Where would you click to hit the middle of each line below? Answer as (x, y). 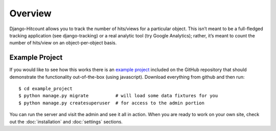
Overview (30, 13)
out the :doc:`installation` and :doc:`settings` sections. (66, 122)
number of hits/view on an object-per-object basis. (63, 43)
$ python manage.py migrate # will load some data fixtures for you (118, 96)
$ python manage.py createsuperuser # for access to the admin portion (111, 103)
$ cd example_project (45, 89)
